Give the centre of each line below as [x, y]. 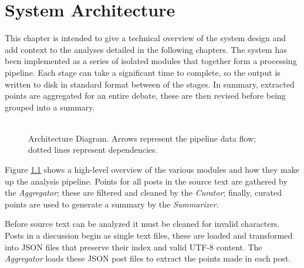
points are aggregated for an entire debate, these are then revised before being [145, 96]
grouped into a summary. [50, 107]
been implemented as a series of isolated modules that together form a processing [151, 61]
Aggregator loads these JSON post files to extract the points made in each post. [148, 258]
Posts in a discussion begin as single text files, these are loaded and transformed [149, 235]
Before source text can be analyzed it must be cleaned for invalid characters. [142, 224]
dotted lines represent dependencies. [93, 150]
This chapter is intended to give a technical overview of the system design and [146, 38]
